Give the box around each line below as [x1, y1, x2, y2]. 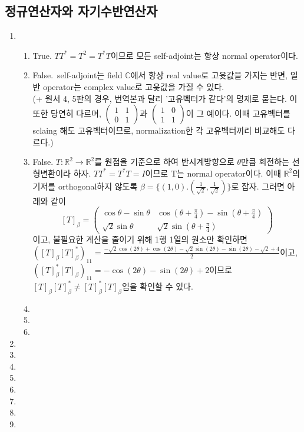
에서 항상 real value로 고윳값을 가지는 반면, [130, 69, 288, 81]
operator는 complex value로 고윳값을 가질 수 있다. [43, 80, 224, 92]
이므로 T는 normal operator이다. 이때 [145, 167, 281, 179]
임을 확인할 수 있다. [121, 280, 193, 292]
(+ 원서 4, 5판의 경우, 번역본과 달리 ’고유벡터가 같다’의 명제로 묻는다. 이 [32, 92, 298, 104]
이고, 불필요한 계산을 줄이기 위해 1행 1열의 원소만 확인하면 [32, 233, 247, 245]
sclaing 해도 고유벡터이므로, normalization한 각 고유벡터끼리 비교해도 [32, 124, 285, 137]
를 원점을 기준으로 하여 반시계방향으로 [94, 155, 234, 168]
